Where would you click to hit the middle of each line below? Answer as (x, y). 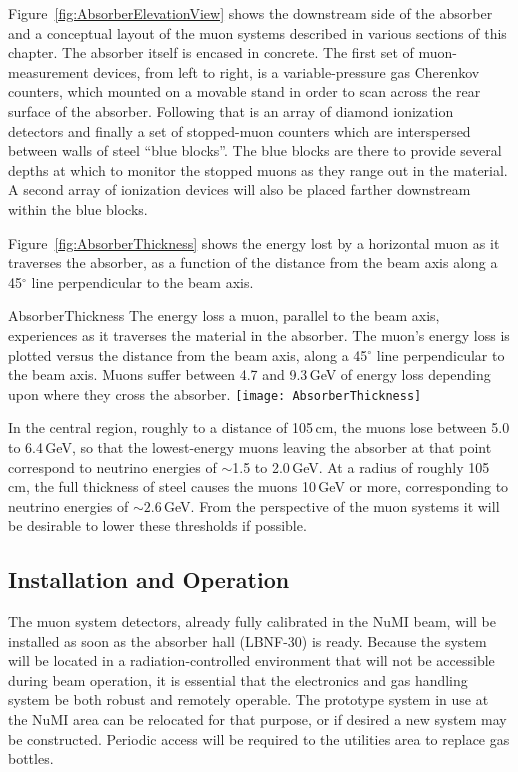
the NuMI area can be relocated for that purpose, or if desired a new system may (257, 719)
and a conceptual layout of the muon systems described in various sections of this (257, 32)
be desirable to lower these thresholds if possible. (157, 525)
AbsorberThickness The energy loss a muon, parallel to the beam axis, (224, 315)
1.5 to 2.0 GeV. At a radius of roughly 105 (361, 466)
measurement (48, 71)
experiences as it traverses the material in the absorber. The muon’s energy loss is (259, 334)
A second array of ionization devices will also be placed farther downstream (239, 189)
